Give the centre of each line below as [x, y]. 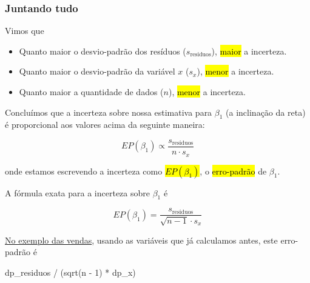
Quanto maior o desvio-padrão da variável [97, 71]
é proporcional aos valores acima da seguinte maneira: [105, 125]
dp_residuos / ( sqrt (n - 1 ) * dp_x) [70, 272]
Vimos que [25, 31]
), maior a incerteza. [249, 51]
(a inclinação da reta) [266, 112]
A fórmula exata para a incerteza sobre [77, 192]
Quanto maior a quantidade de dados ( [91, 92]
